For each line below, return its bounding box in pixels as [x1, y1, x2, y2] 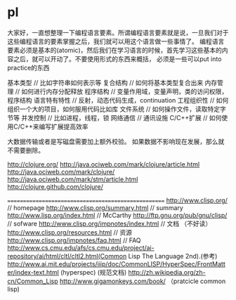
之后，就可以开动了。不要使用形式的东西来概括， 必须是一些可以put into [13, 54, 222, 63]
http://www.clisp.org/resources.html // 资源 [7, 228, 132, 236]
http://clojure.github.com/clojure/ [7, 182, 103, 190]
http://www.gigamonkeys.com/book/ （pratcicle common [59, 277, 226, 285]
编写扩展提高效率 [39, 122, 89, 131]
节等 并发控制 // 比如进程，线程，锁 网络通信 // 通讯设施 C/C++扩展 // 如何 [7, 113, 222, 122]
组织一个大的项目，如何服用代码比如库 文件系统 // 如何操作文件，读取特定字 [7, 105, 226, 113]
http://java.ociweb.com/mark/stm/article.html [7, 175, 138, 183]
